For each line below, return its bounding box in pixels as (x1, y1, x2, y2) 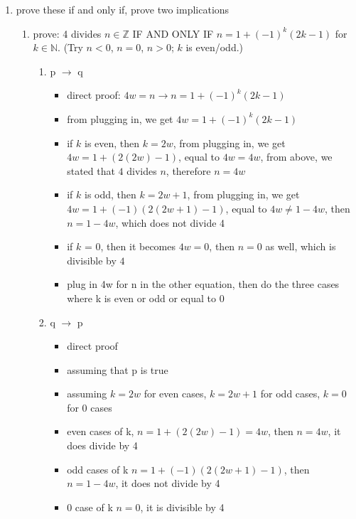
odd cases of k (67, 461, 129, 476)
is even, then (84, 135, 140, 150)
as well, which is (265, 239, 336, 254)
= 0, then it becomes (84, 239, 176, 254)
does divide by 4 (67, 438, 138, 453)
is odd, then (84, 187, 136, 202)
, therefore (166, 163, 211, 178)
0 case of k (67, 499, 113, 514)
